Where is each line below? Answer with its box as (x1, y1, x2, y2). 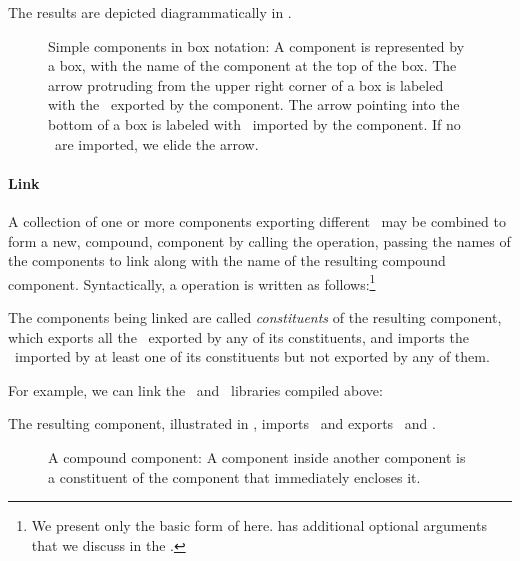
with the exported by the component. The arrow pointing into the (48, 94, 460, 115)
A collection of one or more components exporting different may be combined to (8, 210, 506, 231)
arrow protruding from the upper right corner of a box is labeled (48, 74, 444, 95)
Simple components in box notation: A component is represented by (48, 35, 465, 56)
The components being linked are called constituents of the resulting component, (8, 306, 502, 327)
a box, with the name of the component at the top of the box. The (48, 55, 457, 76)
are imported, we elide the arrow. (54, 133, 259, 154)
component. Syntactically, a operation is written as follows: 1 (8, 270, 376, 294)
